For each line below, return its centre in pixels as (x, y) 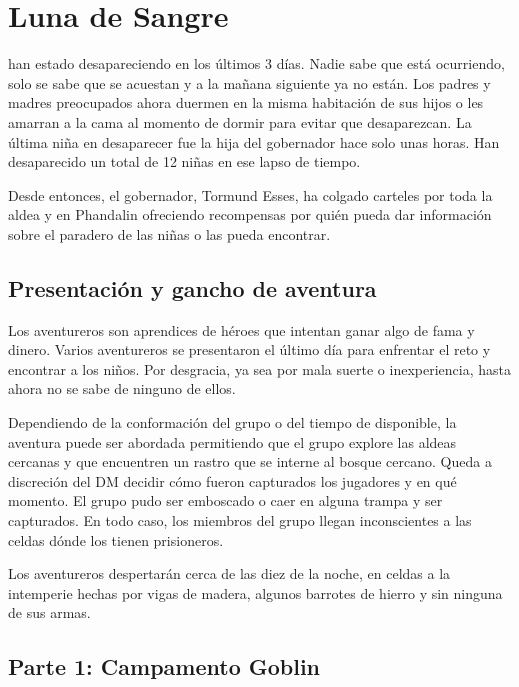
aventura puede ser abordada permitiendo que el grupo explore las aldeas (232, 441)
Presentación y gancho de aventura (192, 287)
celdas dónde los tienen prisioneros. (116, 539)
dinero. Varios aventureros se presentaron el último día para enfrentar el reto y (249, 349)
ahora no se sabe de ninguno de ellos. (122, 388)
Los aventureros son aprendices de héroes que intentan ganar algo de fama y (241, 329)
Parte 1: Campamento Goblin (164, 666)
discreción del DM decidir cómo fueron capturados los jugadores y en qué (232, 480)
